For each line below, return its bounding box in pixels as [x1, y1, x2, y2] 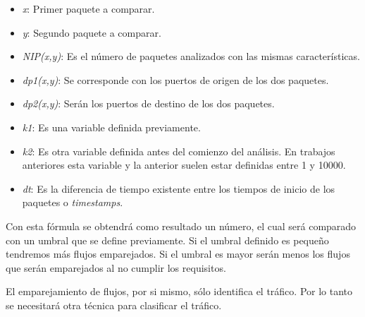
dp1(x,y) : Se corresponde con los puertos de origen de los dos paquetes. [22, 72, 329, 87]
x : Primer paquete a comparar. [22, 1, 155, 16]
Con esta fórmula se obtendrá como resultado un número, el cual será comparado [6, 218, 357, 233]
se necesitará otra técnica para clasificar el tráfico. [6, 297, 222, 312]
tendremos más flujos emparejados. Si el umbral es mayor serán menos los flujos [6, 246, 350, 261]
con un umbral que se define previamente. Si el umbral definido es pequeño [6, 232, 329, 247]
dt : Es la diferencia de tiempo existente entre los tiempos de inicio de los [22, 181, 335, 196]
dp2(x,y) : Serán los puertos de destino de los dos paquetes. [22, 96, 275, 111]
